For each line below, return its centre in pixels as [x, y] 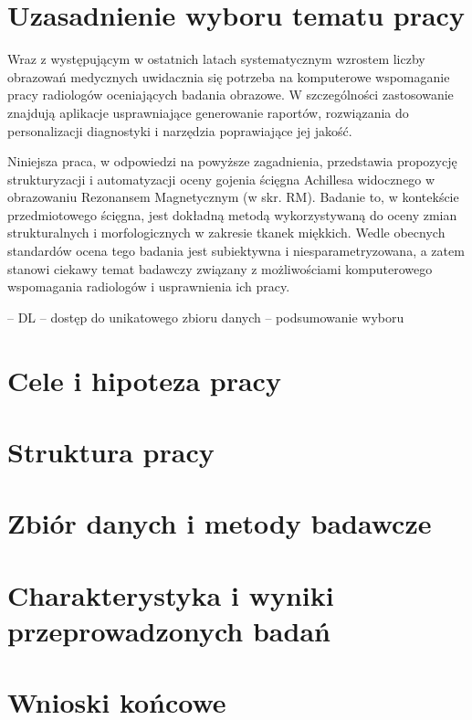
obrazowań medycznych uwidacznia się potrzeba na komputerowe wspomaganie [229, 76]
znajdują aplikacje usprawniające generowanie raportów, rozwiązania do [208, 112]
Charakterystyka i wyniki [171, 594]
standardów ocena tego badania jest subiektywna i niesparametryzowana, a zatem [236, 251]
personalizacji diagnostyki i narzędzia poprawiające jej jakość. [180, 130]
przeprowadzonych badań [169, 630]
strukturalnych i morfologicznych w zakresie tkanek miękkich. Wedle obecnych [226, 233]
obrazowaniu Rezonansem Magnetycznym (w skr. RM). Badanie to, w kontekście [233, 197]
